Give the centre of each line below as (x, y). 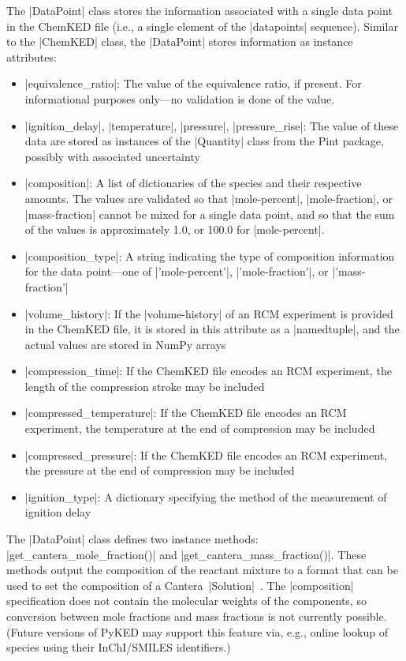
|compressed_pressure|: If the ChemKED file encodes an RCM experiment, (206, 454)
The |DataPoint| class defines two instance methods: (132, 539)
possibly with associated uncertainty (112, 156)
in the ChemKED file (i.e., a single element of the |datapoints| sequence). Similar (202, 26)
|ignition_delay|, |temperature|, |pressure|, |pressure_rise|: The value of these (212, 125)
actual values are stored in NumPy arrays (125, 344)
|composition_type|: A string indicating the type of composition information (210, 255)
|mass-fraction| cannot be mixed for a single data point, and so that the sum (210, 214)
